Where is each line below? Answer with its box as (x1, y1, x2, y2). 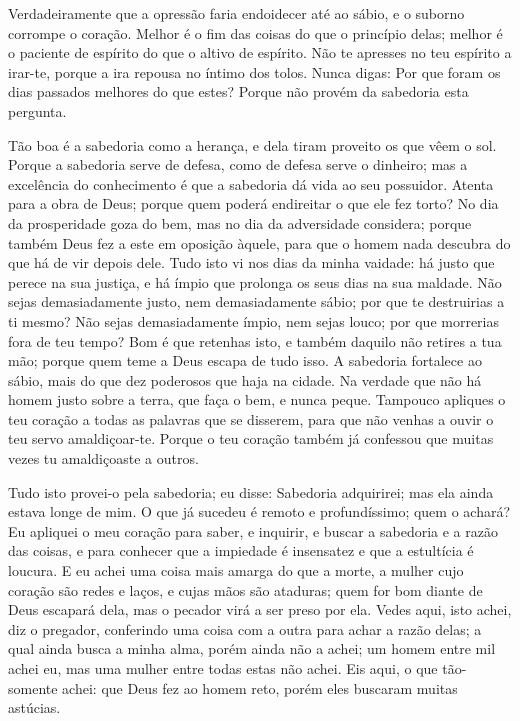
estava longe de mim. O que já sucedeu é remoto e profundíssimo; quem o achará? (8, 501, 511, 522)
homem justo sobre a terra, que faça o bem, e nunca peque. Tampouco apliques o (8, 389, 506, 410)
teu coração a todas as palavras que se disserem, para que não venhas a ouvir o (8, 408, 494, 429)
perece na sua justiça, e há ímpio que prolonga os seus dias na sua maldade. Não (8, 271, 502, 292)
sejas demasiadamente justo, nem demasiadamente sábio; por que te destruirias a (8, 291, 505, 312)
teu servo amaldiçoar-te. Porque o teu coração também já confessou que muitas (8, 428, 494, 449)
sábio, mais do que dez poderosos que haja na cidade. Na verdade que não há (8, 369, 482, 390)
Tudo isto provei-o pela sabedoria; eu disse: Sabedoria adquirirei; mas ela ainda (8, 481, 494, 502)
